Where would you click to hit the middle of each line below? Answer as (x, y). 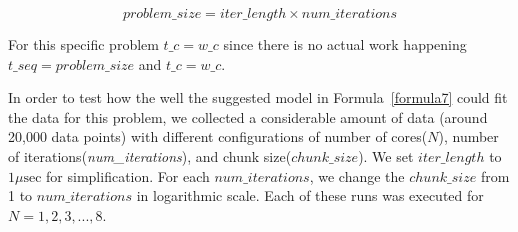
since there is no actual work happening (345, 44)
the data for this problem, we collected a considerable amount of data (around (248, 116)
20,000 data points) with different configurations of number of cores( (218, 136)
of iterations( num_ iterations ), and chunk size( (150, 155)
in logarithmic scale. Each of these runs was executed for (310, 195)
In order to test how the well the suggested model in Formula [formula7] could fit (258, 97)
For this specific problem (83, 44)
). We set (386, 155)
